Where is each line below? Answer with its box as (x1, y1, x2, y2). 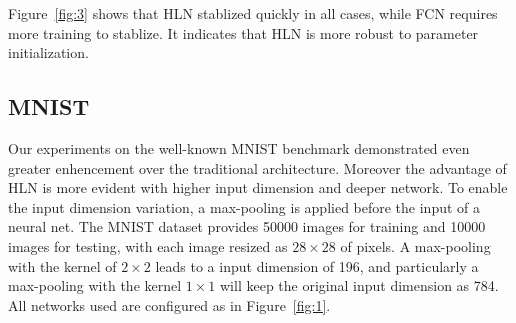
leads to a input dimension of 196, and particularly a (155, 255, 479, 276)
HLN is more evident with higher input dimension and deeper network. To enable (8, 177, 508, 198)
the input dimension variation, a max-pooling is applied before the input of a (8, 196, 481, 217)
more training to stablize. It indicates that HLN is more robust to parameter (8, 22, 479, 43)
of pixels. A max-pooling (340, 235, 491, 256)
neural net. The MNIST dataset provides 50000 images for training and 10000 (8, 216, 486, 237)
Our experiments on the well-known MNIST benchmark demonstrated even (8, 137, 470, 158)
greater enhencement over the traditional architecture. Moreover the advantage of (8, 157, 507, 178)
